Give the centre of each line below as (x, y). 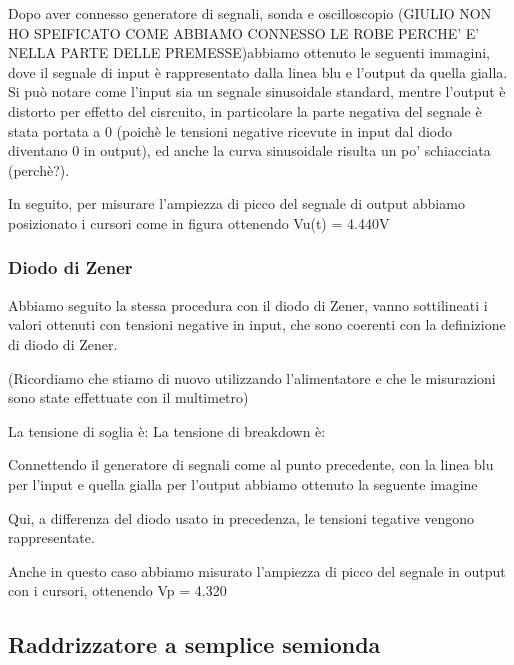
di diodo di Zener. (63, 343)
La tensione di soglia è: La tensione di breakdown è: (167, 430)
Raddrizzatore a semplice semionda (194, 644)
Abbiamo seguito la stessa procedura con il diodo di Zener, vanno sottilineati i (248, 304)
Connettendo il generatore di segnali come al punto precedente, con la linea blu (251, 464)
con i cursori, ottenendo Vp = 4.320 (117, 590)
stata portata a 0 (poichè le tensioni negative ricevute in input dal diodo (230, 130)
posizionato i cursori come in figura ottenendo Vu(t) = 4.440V (199, 222)
